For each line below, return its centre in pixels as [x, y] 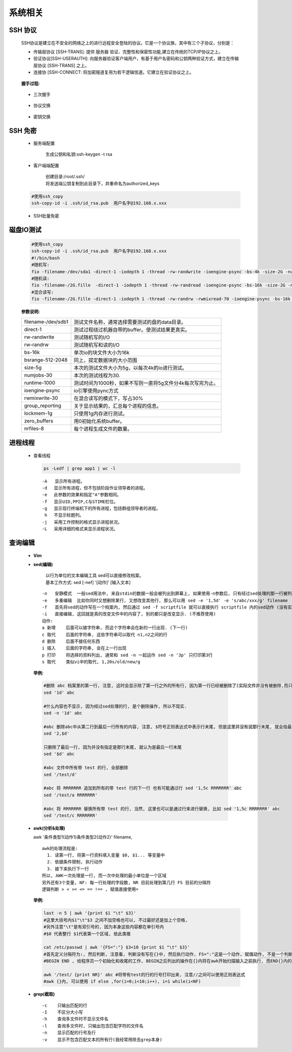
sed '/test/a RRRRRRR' [71, 795]
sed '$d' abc [59, 754]
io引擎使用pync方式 [96, 390]
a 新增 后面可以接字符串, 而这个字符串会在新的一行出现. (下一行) [115, 628]
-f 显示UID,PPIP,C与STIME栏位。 [80, 502]
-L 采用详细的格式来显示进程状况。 [80, 529]
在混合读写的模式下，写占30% [109, 398]
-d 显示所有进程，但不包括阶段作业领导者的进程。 [95, 488]
